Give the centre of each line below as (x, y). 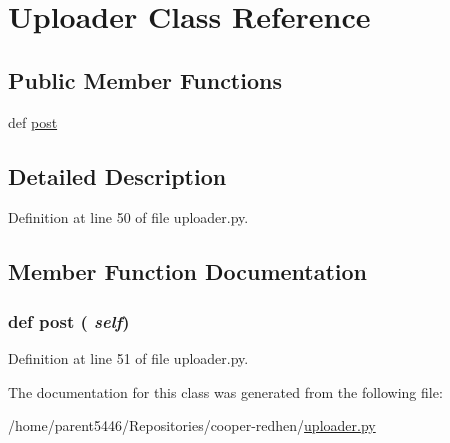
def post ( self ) (69, 320)
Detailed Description (117, 175)
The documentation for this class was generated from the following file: (225, 391)
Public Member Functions (145, 79)
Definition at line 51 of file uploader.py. (128, 357)
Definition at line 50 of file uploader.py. (128, 217)
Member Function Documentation (188, 271)
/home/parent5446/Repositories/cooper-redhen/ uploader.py (192, 425)
